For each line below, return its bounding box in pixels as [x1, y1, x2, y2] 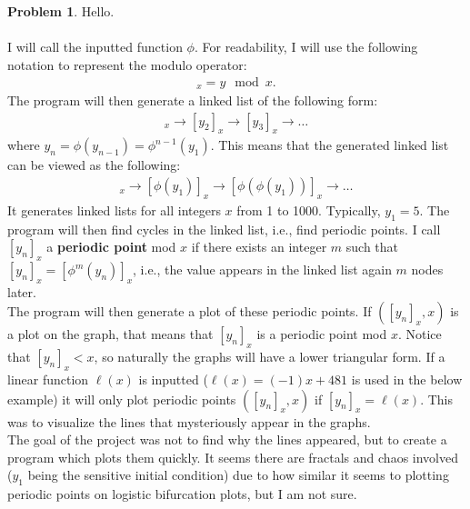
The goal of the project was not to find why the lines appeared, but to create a [7, 430, 447, 449]
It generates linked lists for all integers [7, 200, 221, 219]
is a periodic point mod [256, 324, 387, 344]
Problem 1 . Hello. [7, 2, 115, 21]
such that [345, 237, 399, 256]
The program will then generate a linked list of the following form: [7, 91, 378, 110]
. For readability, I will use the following [194, 37, 418, 56]
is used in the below [351, 370, 463, 389]
